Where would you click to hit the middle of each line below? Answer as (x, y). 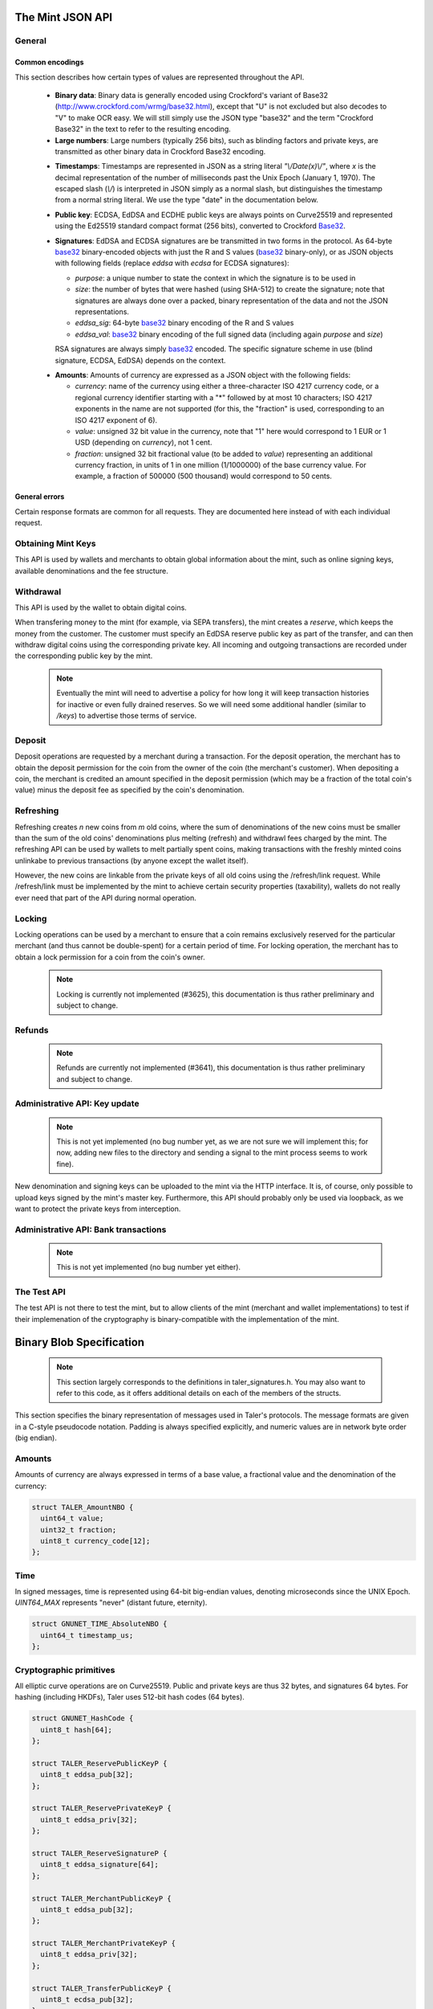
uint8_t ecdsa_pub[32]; (87, 2000)
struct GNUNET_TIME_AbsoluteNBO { (99, 1624)
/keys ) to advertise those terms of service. (126, 716)
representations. (102, 312)
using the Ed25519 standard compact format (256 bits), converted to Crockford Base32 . (200, 226)
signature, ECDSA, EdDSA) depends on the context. (140, 360)
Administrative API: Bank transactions (91, 1230)
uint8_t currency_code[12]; (95, 1541)
